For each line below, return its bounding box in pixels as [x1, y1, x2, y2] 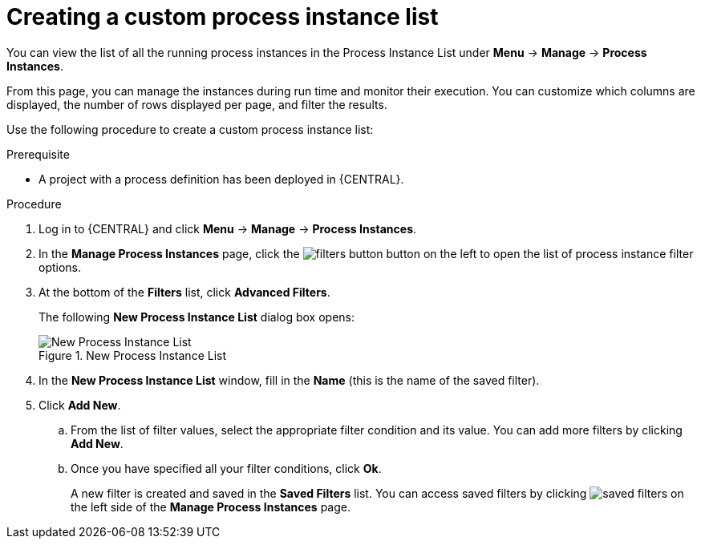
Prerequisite [6, 147, 70, 161]
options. [38, 260, 82, 274]
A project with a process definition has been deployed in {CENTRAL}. [38, 172, 404, 186]
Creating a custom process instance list [6, 3, 439, 30]
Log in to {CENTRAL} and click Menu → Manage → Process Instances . [38, 221, 417, 236]
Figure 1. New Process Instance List [38, 348, 227, 362]
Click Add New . [38, 398, 121, 412]
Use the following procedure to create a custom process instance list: [6, 122, 374, 136]
